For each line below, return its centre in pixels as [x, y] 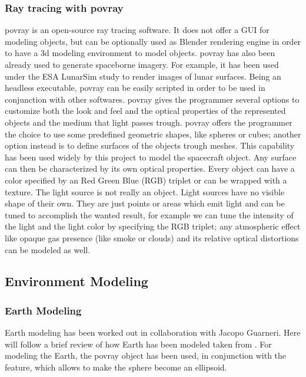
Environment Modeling [76, 281]
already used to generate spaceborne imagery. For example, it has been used [142, 64]
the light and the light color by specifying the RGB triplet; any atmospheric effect [153, 226]
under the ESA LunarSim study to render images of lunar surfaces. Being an [143, 76]
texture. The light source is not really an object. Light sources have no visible [145, 191]
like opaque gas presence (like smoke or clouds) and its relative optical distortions [152, 237]
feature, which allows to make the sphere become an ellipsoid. [116, 367]
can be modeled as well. [48, 249]
